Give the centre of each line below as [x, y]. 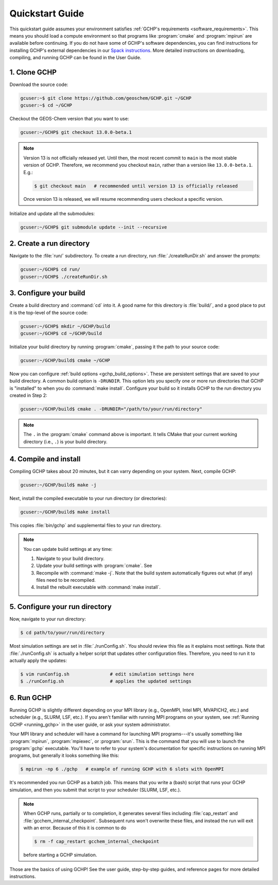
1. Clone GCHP [33, 72]
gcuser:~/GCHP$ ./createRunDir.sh [64, 276]
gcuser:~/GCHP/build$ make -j [58, 485]
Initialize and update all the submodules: [52, 213]
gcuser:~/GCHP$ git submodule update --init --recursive [94, 227]
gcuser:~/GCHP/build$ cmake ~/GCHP [65, 360]
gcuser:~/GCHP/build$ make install [65, 512]
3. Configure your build [47, 293]
